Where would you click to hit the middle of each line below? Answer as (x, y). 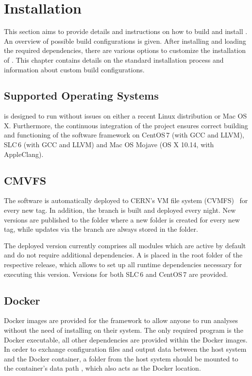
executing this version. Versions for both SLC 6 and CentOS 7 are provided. (116, 274)
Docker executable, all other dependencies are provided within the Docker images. (126, 339)
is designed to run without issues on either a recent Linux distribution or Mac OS (126, 116)
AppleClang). (24, 154)
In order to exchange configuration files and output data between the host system (125, 349)
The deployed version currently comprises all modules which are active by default (125, 245)
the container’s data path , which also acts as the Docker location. (102, 368)
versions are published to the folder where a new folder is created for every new (122, 219)
